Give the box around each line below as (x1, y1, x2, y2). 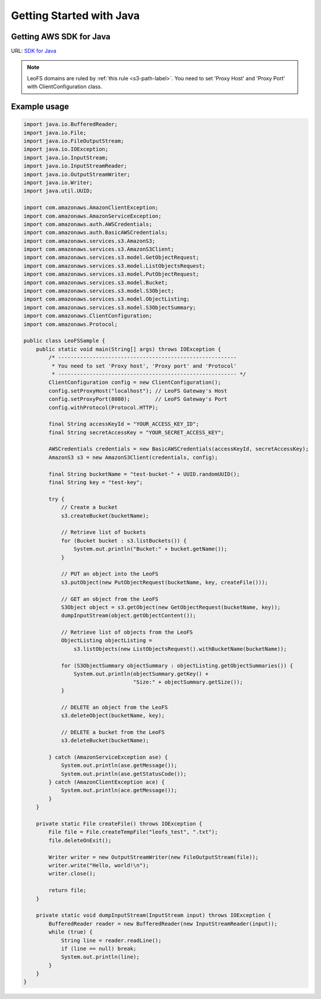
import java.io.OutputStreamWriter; (23, 171, 131, 178)
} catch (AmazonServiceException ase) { (48, 753, 168, 760)
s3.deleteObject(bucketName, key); (61, 712, 165, 719)
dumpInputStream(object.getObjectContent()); (61, 612, 196, 619)
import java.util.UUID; (23, 187, 93, 195)
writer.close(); (48, 870, 96, 877)
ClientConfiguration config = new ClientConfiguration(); (48, 379, 221, 386)
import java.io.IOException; (23, 146, 109, 153)
